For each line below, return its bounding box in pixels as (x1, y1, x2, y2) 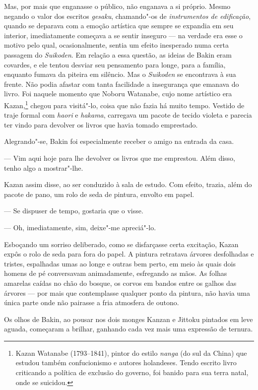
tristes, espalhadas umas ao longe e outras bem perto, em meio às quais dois (4, 258, 236, 268)
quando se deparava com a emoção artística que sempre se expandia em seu (4, 20, 234, 31)
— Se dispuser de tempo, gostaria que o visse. (4, 205, 143, 216)
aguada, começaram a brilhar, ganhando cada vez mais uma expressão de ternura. (4, 324, 253, 334)
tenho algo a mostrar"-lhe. (4, 162, 83, 173)
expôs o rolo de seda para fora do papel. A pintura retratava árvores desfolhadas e (4, 249, 254, 259)
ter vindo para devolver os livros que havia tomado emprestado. (4, 119, 198, 130)
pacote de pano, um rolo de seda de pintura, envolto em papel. (4, 189, 194, 199)
